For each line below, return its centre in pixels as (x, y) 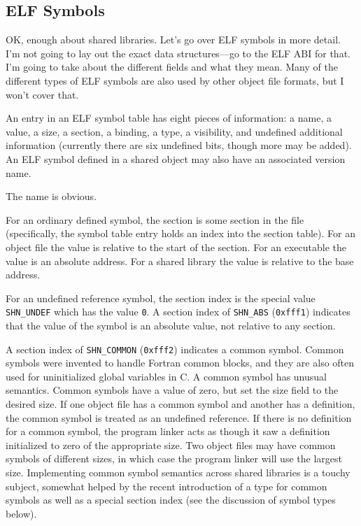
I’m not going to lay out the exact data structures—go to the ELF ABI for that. (178, 53)
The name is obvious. (51, 196)
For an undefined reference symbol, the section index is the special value (161, 298)
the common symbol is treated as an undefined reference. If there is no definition (179, 417)
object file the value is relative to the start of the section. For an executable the (176, 247)
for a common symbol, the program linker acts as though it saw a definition (168, 431)
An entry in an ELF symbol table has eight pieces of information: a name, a (169, 118)
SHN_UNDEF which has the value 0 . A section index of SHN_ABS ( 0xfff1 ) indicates (178, 312)
